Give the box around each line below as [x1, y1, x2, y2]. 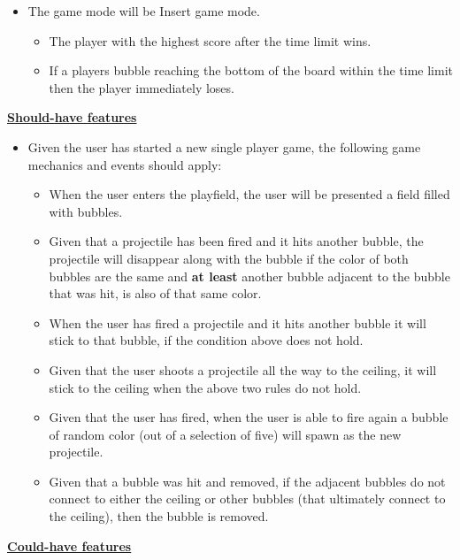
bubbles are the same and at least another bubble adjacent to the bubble [49, 266, 450, 285]
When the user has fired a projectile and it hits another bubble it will [49, 313, 426, 332]
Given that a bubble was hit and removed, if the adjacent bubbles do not [49, 472, 446, 490]
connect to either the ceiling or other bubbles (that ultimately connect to [49, 489, 446, 508]
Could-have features [7, 536, 132, 555]
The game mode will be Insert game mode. [27, 2, 260, 19]
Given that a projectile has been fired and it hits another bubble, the [49, 232, 424, 250]
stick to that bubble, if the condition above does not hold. [49, 331, 364, 349]
